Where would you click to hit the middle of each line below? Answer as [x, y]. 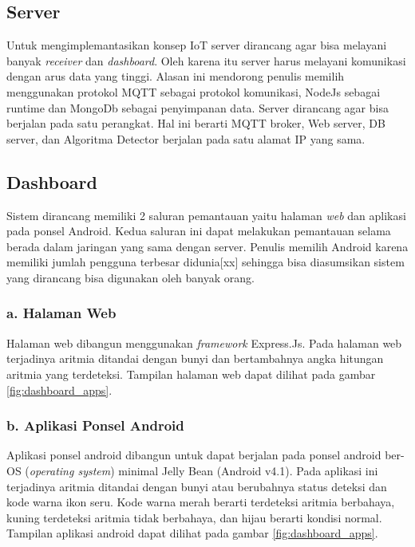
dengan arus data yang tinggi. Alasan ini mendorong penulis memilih [176, 76]
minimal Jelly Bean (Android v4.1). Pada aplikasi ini [248, 470]
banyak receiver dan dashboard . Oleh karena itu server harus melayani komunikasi [206, 60]
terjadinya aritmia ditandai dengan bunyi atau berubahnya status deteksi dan [197, 486]
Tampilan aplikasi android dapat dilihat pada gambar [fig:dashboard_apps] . [192, 533]
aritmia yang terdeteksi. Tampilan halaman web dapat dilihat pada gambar [191, 374]
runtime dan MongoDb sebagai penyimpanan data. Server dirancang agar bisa [198, 107]
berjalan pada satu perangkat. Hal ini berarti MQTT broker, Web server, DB [196, 123]
